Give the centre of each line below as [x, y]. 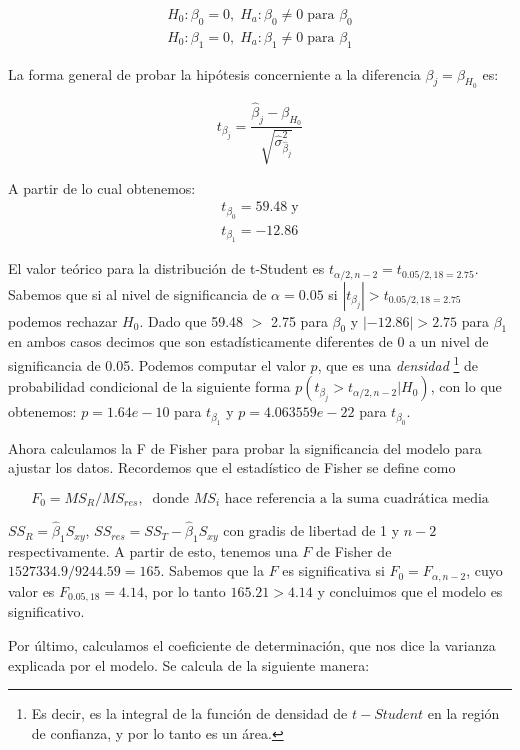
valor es [31, 590]
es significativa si [333, 570]
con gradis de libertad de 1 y [311, 530]
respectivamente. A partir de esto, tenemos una [153, 550]
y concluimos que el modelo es [410, 590]
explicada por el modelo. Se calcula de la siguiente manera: [189, 664]
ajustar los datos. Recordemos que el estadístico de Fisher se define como [232, 467]
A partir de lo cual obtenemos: [102, 187]
